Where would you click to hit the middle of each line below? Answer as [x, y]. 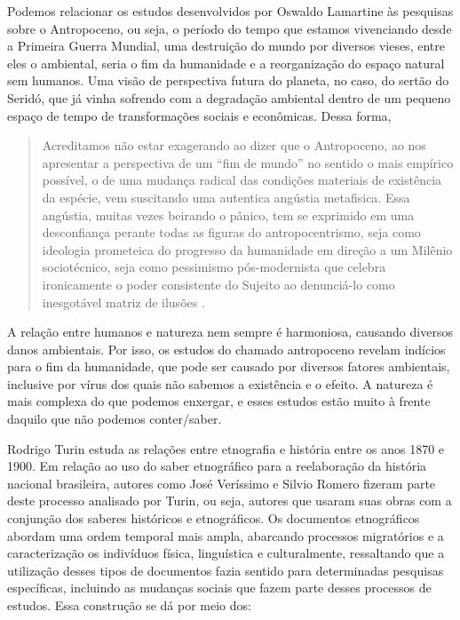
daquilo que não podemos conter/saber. [115, 419]
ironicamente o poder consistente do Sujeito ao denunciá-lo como [218, 284]
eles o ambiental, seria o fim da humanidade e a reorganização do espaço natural [226, 63]
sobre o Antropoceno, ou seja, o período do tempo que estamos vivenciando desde [230, 28]
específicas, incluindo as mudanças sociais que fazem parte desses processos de [219, 588]
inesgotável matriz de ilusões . [123, 302]
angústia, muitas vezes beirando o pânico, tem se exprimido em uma [228, 215]
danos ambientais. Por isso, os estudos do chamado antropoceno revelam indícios [226, 349]
